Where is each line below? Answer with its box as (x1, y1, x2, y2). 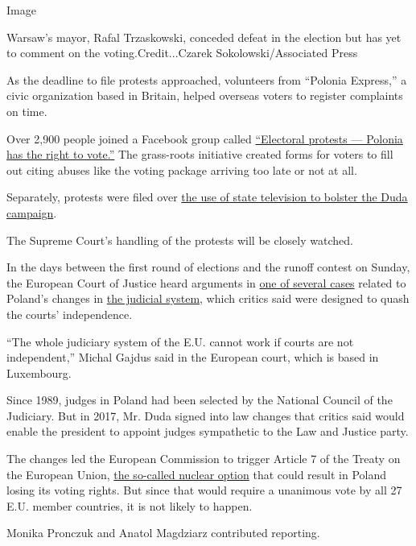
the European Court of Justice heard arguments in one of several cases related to (6, 274, 406, 291)
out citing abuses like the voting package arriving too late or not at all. (6, 161, 357, 178)
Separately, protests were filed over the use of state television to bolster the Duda (6, 188, 408, 205)
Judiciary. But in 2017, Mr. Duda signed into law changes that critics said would (6, 407, 405, 424)
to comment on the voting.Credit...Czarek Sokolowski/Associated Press (6, 44, 358, 61)
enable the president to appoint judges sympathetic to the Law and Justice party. (6, 423, 409, 440)
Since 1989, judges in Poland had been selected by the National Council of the (6, 391, 393, 408)
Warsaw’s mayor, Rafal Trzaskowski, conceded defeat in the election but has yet (6, 28, 402, 45)
